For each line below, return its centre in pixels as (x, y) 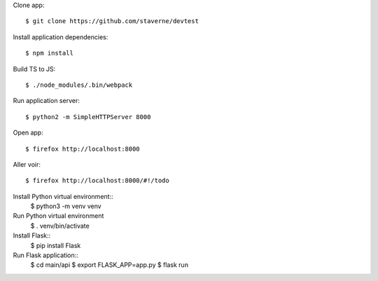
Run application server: (46, 101)
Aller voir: (27, 164)
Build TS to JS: (34, 69)
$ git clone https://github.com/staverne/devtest (112, 21)
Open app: (28, 132)
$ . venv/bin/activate (60, 226)
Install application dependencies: (61, 37)
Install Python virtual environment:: (63, 196)
